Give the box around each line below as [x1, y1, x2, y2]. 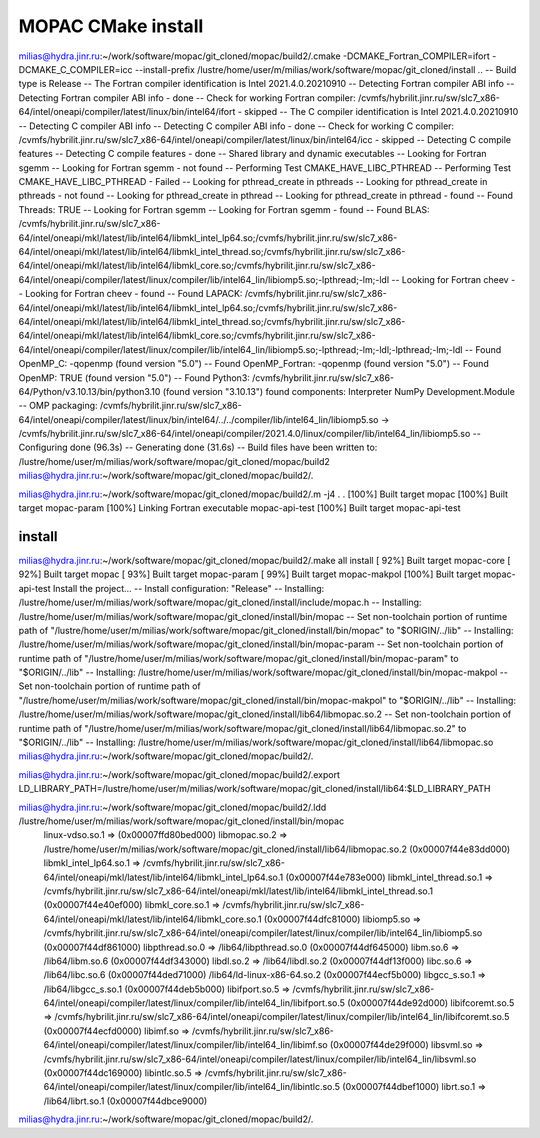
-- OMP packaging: [18, 400, 99, 412]
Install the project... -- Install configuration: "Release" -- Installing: [52, 582, 325, 594]
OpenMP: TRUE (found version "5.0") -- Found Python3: [18, 371, 250, 384]
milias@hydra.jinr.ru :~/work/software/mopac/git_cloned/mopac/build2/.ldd [18, 801, 327, 813]
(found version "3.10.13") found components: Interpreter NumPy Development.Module [162, 385, 515, 397]
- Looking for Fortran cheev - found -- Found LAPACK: [18, 288, 243, 300]
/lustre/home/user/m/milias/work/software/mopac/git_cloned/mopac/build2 [18, 455, 330, 467]
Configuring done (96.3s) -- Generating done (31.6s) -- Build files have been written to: [18, 441, 378, 454]
